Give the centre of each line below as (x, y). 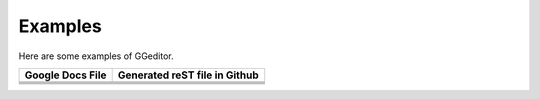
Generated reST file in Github (188, 75)
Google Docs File (65, 75)
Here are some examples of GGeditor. (96, 56)
